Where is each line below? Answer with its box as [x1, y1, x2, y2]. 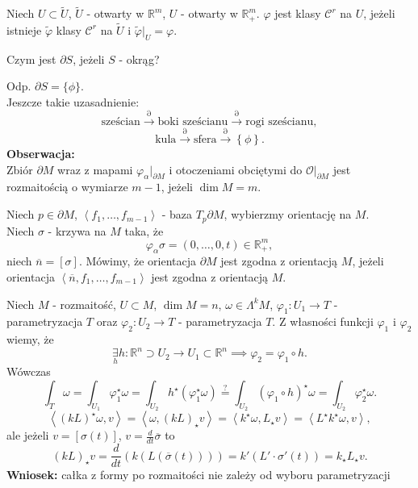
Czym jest [6, 50, 56, 67]
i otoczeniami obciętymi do [169, 161, 303, 177]
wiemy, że [6, 331, 54, 348]
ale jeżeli [6, 427, 49, 444]
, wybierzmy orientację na [224, 206, 352, 223]
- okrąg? [119, 50, 160, 67]
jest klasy [274, 5, 321, 22]
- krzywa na [48, 222, 107, 239]
